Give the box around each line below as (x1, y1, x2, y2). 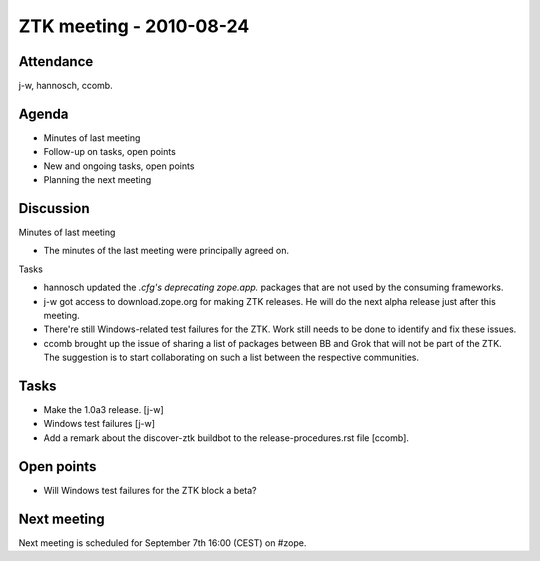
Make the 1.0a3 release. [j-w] (43, 404, 164, 416)
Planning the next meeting (43, 174, 152, 186)
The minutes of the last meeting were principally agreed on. (43, 245, 290, 257)
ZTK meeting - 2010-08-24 (18, 15, 250, 37)
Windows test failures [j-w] (43, 418, 155, 430)
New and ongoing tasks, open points (43, 160, 195, 172)
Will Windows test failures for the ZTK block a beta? (43, 484, 257, 496)
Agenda (18, 105, 69, 122)
